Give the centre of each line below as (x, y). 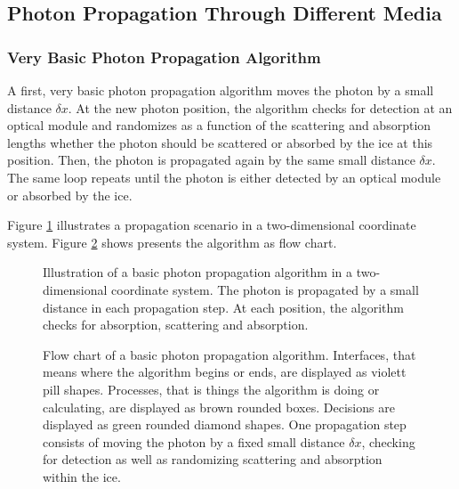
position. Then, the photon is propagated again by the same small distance (211, 160)
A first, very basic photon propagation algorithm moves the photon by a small (221, 90)
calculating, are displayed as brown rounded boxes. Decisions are (219, 407)
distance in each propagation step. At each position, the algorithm (223, 307)
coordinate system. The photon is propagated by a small (265, 289)
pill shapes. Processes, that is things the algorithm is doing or (211, 389)
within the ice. (82, 476)
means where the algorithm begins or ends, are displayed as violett (225, 372)
